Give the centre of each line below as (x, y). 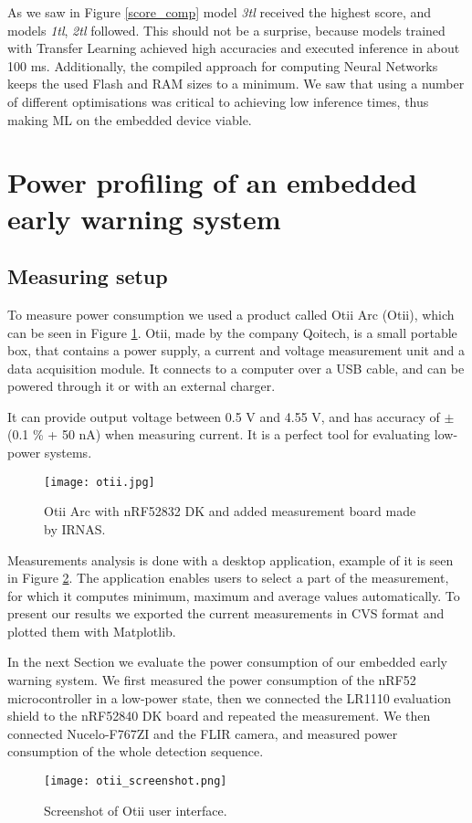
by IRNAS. (75, 528)
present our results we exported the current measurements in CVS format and (226, 613)
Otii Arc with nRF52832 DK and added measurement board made (230, 511)
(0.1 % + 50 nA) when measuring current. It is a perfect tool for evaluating (219, 434)
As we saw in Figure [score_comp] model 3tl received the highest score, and (220, 12)
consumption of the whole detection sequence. (136, 751)
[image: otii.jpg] (100, 482)
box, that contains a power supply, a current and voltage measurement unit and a (236, 350)
